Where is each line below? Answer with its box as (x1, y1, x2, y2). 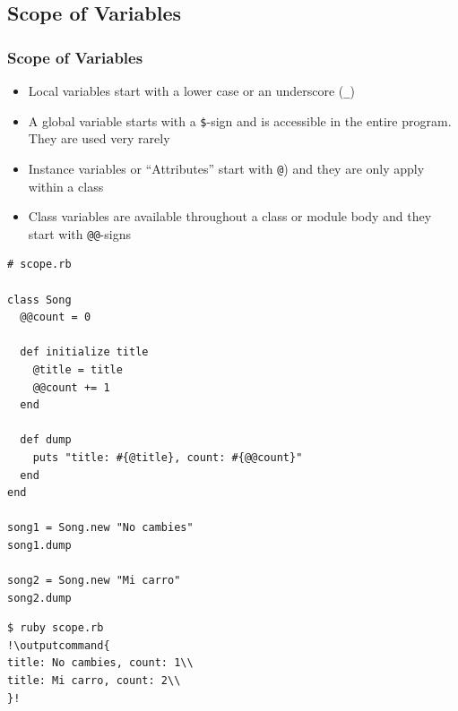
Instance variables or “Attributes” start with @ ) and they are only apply (28, 158, 425, 177)
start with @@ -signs (28, 224, 131, 243)
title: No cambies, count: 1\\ (7, 656, 194, 670)
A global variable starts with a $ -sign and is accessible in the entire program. (28, 111, 452, 130)
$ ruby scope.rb (7, 621, 104, 635)
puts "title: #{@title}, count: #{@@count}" (32, 450, 303, 464)
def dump (20, 433, 72, 447)
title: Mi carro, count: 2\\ (7, 674, 181, 688)
